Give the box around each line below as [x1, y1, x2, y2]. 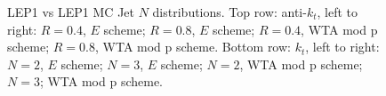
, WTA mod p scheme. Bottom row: [94, 37, 291, 56]
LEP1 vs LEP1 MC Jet [7, 3, 134, 20]
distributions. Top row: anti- [152, 3, 307, 20]
